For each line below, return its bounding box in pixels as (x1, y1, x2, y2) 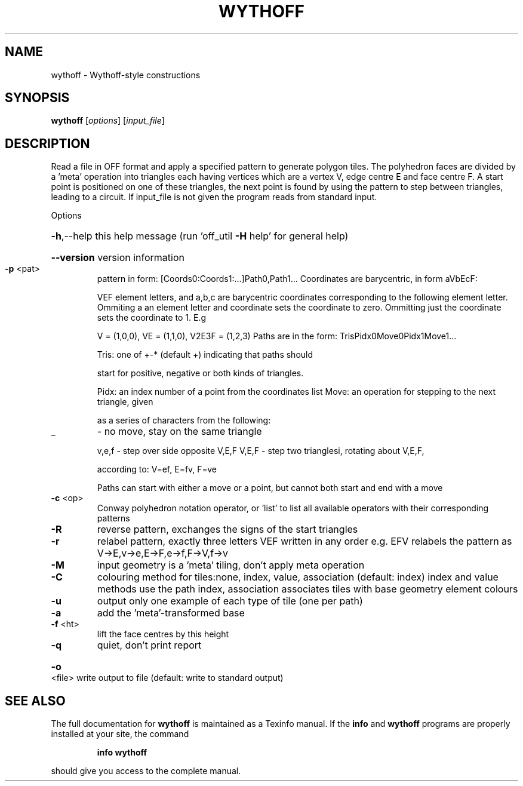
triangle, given (97, 397, 153, 407)
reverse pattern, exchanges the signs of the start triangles (97, 523, 358, 536)
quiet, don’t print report (97, 639, 202, 652)
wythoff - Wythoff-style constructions (51, 69, 201, 80)
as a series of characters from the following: (97, 415, 271, 426)
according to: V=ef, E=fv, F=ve (97, 464, 217, 475)
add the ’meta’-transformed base (97, 607, 245, 619)
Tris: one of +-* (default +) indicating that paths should (97, 349, 313, 360)
